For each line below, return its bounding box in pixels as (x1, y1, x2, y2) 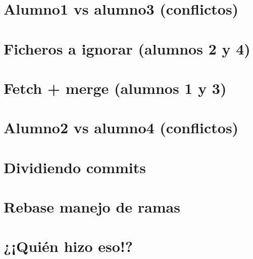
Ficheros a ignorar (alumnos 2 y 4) (4, 38, 250, 59)
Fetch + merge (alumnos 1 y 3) (4, 77, 227, 98)
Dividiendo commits (4, 157, 146, 177)
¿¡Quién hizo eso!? (4, 236, 133, 256)
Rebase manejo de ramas (4, 196, 180, 217)
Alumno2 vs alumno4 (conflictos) (4, 117, 239, 138)
